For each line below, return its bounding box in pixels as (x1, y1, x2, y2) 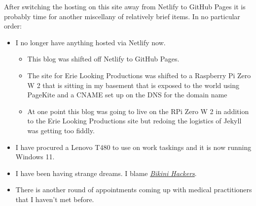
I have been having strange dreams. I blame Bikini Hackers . (15, 168, 197, 178)
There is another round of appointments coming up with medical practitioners (15, 184, 252, 195)
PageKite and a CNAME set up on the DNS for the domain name (27, 89, 227, 100)
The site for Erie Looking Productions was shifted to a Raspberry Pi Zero (27, 70, 251, 80)
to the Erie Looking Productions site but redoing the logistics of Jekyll (27, 116, 242, 126)
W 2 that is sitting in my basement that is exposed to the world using (27, 80, 240, 90)
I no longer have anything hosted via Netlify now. (15, 37, 166, 47)
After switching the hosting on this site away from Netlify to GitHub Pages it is (4, 1, 246, 11)
